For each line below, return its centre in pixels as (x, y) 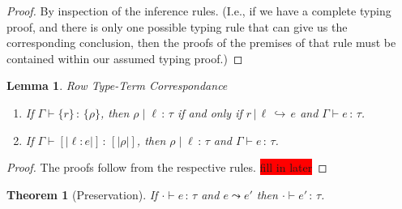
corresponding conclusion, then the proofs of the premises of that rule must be (201, 43)
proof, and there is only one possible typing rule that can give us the (177, 26)
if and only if (210, 112)
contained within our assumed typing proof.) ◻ (125, 58)
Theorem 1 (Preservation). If (82, 194)
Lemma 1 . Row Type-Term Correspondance (117, 85)
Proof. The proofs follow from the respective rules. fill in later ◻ (167, 167)
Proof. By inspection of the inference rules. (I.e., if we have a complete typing (199, 11)
